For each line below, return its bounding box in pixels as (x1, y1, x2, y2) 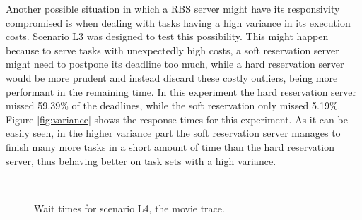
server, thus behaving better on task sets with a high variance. (6, 153, 276, 168)
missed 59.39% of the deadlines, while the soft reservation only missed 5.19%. (6, 98, 341, 113)
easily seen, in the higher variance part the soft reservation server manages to (6, 126, 341, 140)
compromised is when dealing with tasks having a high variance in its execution (6, 15, 351, 30)
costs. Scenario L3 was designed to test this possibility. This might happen (6, 29, 329, 44)
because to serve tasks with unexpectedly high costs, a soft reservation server (6, 42, 339, 57)
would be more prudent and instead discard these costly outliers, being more (6, 70, 338, 85)
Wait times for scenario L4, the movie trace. (34, 200, 225, 215)
